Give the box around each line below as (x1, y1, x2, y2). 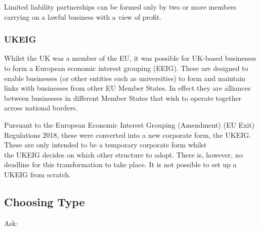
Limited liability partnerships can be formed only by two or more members (4, 2, 237, 12)
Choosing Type (4, 194, 85, 209)
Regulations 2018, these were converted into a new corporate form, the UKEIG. (4, 129, 251, 140)
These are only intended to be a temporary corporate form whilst (4, 139, 207, 150)
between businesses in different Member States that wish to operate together (4, 92, 242, 103)
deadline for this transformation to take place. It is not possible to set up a (4, 159, 237, 170)
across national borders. (4, 102, 78, 113)
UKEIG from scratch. (4, 169, 71, 179)
